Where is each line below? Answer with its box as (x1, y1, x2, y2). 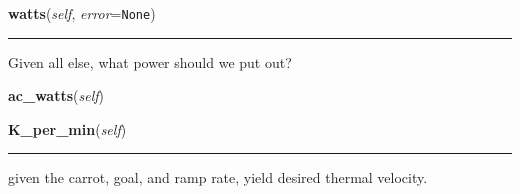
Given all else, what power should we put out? (8, 51, 292, 72)
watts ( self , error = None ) (8, 3, 156, 23)
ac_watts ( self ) (8, 85, 104, 106)
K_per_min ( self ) (8, 118, 127, 139)
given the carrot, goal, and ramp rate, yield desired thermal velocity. (8, 167, 428, 188)
